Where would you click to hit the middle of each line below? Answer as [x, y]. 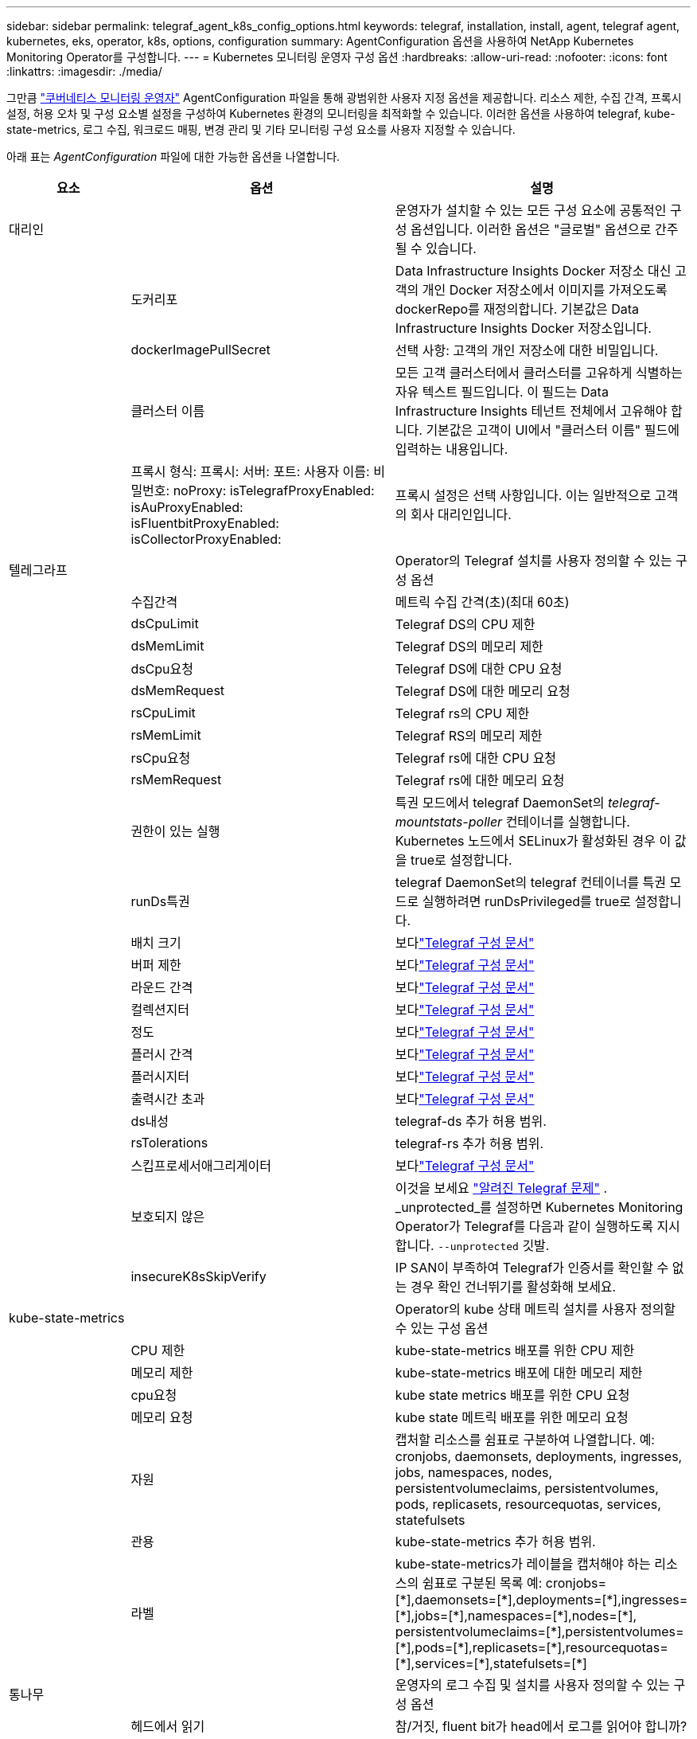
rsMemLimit [166, 735]
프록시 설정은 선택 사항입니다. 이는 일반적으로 [523, 495]
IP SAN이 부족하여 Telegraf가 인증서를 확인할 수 [532, 1268]
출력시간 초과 [168, 1099]
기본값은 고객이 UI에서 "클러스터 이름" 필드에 [553, 430]
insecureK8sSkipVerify [199, 1276]
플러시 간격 [162, 1054]
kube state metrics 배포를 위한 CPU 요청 [512, 1395]
